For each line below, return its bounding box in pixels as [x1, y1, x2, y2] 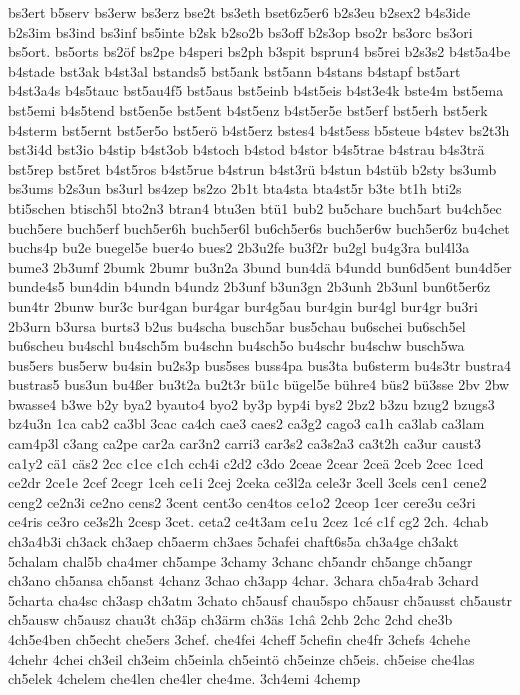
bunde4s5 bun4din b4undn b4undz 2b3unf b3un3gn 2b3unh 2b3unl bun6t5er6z [8, 276, 491, 297]
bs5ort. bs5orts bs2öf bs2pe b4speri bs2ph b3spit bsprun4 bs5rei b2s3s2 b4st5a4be [8, 41, 511, 62]
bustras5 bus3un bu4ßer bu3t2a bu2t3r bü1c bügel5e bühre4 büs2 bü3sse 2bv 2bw [8, 374, 510, 395]
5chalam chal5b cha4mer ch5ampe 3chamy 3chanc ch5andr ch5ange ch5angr [8, 550, 473, 571]
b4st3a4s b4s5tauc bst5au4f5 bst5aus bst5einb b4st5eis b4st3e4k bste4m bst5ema [8, 80, 504, 101]
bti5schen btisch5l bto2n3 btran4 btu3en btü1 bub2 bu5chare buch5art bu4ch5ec [8, 197, 502, 218]
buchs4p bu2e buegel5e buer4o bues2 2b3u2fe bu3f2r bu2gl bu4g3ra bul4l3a [8, 237, 470, 258]
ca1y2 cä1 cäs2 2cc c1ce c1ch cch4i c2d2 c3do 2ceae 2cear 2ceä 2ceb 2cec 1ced [8, 452, 484, 473]
